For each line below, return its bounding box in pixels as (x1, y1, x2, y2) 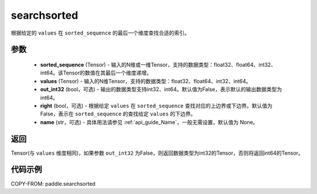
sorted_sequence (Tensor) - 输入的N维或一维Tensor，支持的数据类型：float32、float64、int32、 (40, 61, 276, 68)
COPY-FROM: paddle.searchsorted (11, 180, 96, 187)
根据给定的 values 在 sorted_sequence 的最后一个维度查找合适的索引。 (11, 29, 190, 36)
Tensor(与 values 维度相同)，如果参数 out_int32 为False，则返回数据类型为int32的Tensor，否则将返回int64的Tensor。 (11, 149, 303, 156)
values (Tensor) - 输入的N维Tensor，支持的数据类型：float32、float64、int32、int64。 (40, 77, 252, 84)
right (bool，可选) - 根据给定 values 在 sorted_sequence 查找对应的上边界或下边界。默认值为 (40, 102, 273, 109)
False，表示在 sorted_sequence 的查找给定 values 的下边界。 (40, 110, 196, 117)
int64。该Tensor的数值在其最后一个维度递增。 (40, 69, 152, 76)
